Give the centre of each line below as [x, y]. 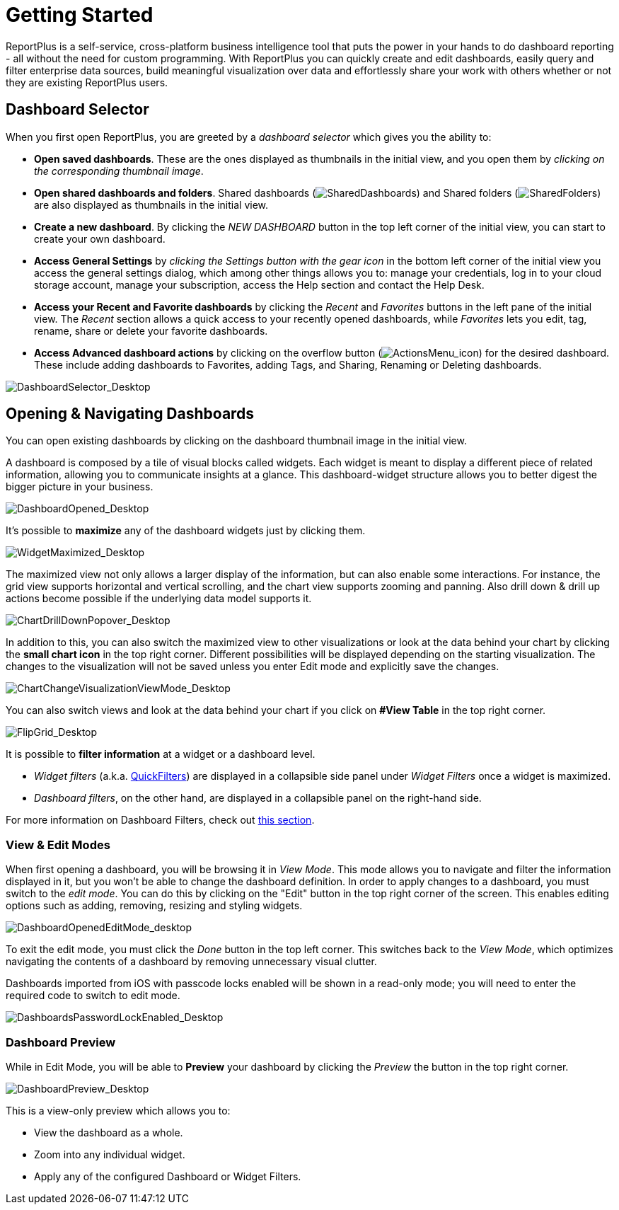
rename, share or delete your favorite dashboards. [151, 330]
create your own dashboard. [100, 238]
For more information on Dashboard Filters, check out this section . [160, 820]
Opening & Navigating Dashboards [130, 414]
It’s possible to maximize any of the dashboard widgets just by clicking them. [186, 531]
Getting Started [80, 15]
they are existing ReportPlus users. [87, 82]
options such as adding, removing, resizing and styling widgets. [154, 906]
